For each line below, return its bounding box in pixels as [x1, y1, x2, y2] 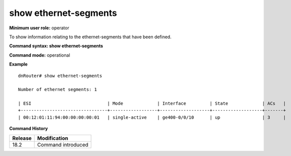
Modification [37, 135, 68, 142]
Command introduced [37, 141, 89, 148]
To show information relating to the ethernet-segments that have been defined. [9, 34, 172, 40]
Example [9, 61, 28, 67]
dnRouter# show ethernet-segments [18, 73, 102, 78]
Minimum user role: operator [9, 25, 69, 31]
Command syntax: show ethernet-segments [9, 43, 103, 49]
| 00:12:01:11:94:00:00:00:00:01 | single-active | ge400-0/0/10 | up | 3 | [18, 114, 286, 120]
